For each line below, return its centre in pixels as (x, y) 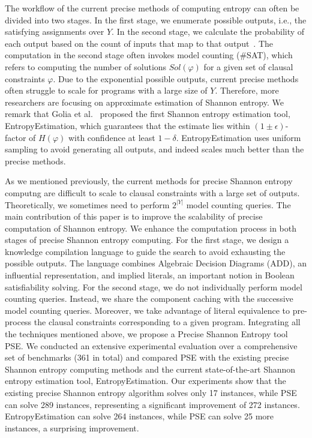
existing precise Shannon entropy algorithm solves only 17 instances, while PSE (151, 392)
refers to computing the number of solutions (86, 66)
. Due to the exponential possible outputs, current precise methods (176, 78)
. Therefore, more (247, 90)
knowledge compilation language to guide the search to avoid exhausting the (145, 251)
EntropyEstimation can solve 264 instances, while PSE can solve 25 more (139, 416)
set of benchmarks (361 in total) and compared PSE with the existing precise (147, 357)
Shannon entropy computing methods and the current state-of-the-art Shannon (150, 369)
